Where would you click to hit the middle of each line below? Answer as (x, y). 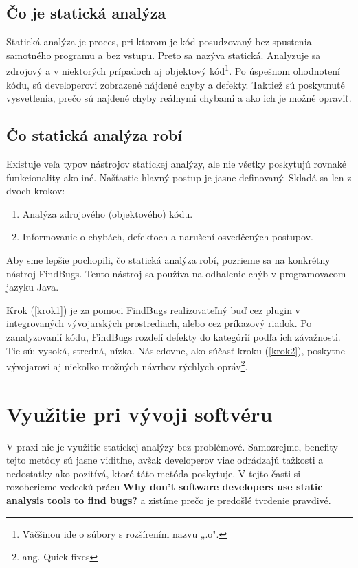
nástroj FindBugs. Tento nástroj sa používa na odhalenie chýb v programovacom (176, 273)
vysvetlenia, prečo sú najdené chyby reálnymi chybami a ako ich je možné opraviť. (179, 98)
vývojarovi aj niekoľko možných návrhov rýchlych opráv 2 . (127, 365)
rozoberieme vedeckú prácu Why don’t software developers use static (165, 487)
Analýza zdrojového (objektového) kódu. (108, 213)
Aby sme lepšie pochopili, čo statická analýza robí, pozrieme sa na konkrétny (168, 260)
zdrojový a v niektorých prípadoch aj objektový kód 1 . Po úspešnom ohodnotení (173, 70)
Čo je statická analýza (86, 13)
